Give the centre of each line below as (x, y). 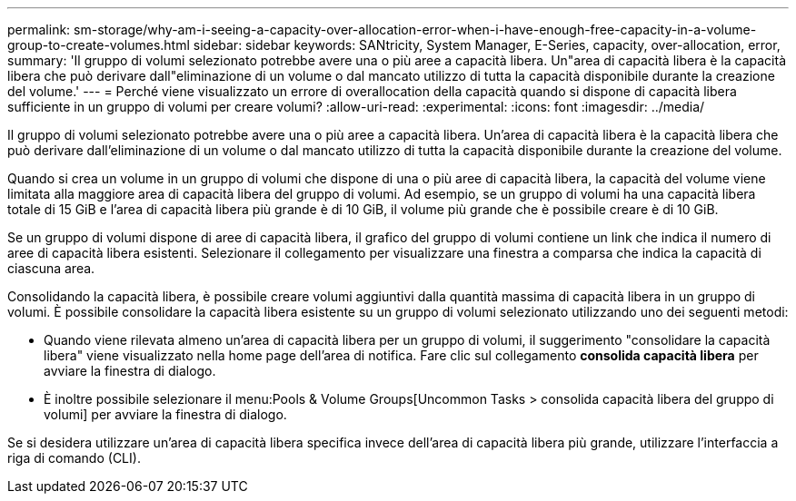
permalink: (39, 29)
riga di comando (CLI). (74, 458)
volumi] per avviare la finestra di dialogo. (165, 414)
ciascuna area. (51, 268)
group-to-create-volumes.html (99, 45)
